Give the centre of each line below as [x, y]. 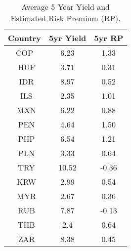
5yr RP [109, 38]
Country [24, 38]
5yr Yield [67, 38]
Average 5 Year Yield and [66, 7]
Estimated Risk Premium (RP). [65, 18]
